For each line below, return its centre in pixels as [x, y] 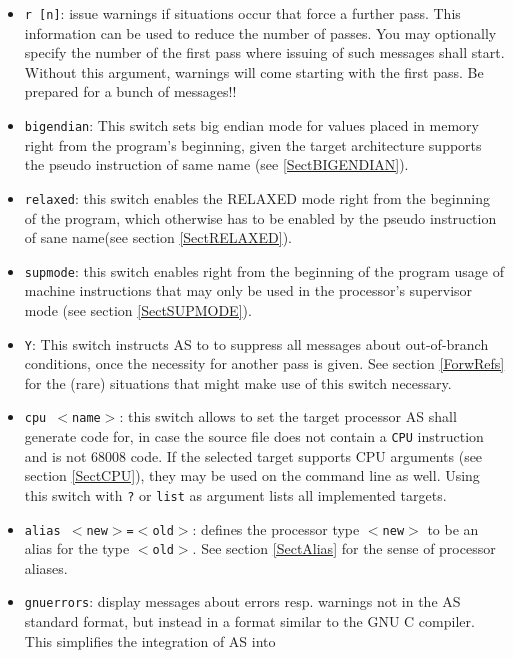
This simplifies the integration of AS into [150, 640]
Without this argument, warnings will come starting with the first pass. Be [254, 71]
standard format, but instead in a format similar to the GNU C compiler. [249, 621]
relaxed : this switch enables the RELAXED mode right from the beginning [257, 197]
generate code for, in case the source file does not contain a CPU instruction [254, 436]
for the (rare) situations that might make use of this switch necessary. [238, 382]
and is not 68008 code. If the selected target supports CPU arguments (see [253, 455]
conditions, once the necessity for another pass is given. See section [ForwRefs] [264, 363]
